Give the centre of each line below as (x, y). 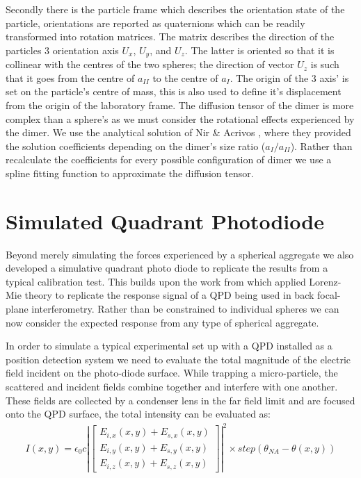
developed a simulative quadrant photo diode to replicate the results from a (167, 268)
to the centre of (185, 77)
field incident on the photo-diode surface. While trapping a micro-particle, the (172, 373)
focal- (329, 295)
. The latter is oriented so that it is (259, 50)
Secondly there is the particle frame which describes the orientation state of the (175, 9)
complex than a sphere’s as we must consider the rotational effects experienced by (180, 118)
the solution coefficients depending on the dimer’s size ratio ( (136, 146)
